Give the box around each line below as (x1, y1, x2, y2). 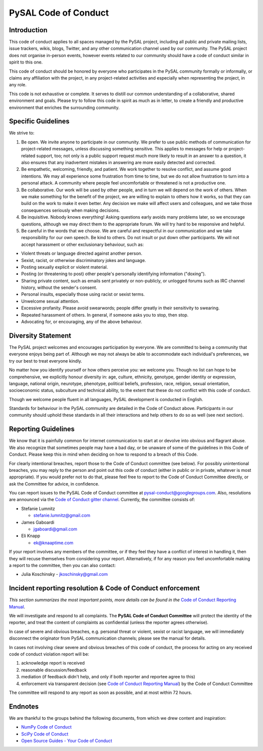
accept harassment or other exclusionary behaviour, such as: (21, 242, 144, 247)
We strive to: (9, 130, 35, 136)
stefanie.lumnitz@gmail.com (33, 512, 91, 518)
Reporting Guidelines (9, 425, 75, 433)
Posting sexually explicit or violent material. (21, 264, 108, 270)
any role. (9, 82, 27, 88)
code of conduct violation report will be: (9, 651, 90, 657)
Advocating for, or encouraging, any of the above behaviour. (21, 319, 142, 325)
